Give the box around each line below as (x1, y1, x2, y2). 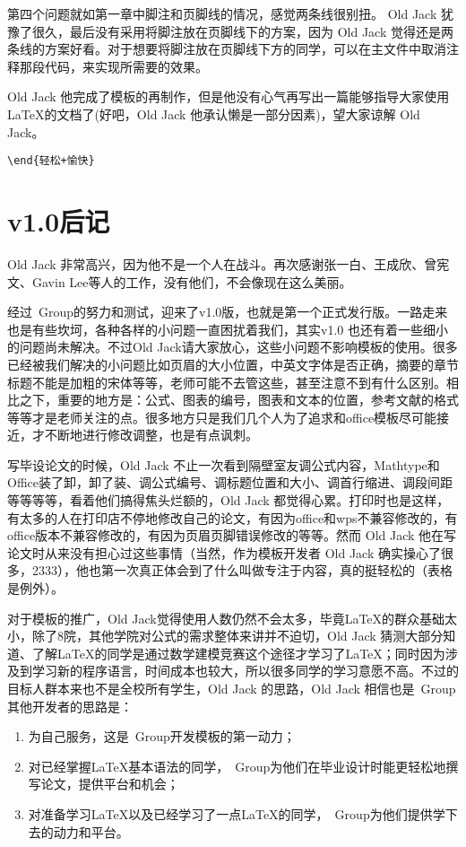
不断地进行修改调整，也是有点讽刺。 (44, 425, 258, 444)
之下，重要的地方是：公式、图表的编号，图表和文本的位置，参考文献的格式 (19, 390, 459, 409)
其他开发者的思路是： (7, 696, 133, 715)
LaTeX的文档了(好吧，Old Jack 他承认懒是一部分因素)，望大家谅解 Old (7, 104, 420, 123)
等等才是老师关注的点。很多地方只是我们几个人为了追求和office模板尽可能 (7, 407, 437, 426)
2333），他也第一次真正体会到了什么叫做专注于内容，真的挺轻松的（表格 (31, 561, 453, 580)
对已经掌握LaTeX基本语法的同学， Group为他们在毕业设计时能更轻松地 (28, 756, 446, 775)
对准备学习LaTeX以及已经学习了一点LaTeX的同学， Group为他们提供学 (28, 804, 445, 823)
